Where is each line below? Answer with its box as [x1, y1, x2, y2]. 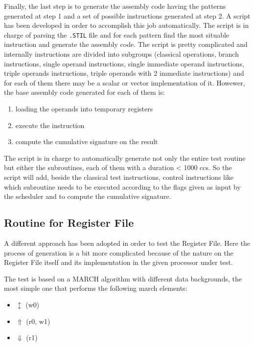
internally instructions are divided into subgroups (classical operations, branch [4, 49, 239, 59]
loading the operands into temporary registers [15, 104, 153, 113]
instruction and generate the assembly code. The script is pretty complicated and [4, 39, 248, 49]
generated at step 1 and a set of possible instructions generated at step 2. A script [4, 10, 251, 21]
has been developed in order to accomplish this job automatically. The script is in [4, 20, 249, 30]
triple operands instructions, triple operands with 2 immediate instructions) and [4, 68, 244, 78]
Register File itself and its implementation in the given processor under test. [4, 257, 233, 267]
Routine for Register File [4, 215, 134, 230]
